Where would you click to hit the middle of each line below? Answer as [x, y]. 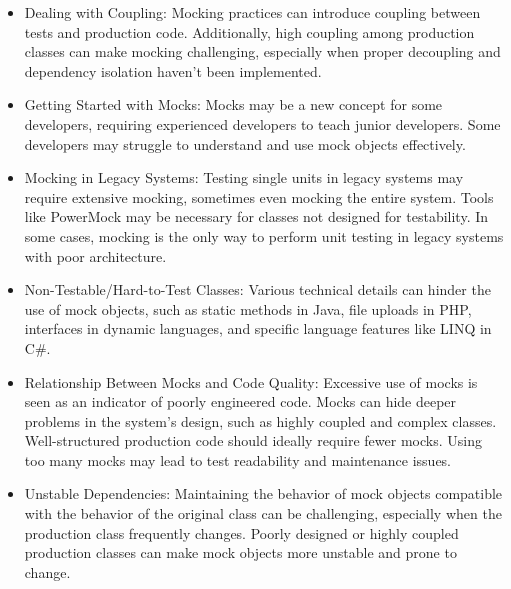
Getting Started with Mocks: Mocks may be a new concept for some [233, 104]
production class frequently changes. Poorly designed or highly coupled [241, 532]
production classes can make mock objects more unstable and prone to [240, 552]
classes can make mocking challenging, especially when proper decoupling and [262, 51]
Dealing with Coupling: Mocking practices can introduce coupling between [252, 12]
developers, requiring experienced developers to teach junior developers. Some [262, 123]
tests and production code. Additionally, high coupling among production [249, 31]
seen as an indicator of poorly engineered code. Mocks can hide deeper [240, 401]
